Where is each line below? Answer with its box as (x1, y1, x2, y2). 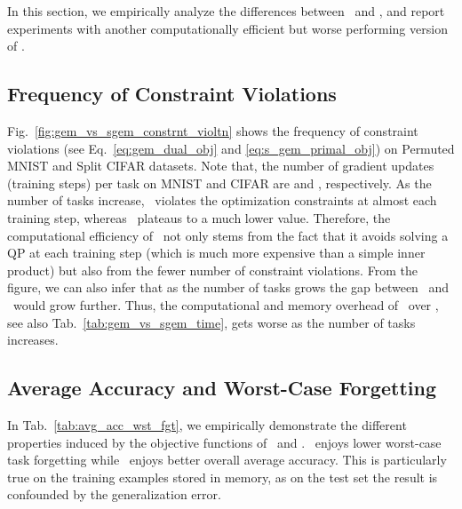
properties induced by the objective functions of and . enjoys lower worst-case (7, 433, 442, 451)
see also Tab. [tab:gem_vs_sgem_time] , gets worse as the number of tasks (7, 313, 416, 331)
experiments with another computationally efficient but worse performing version (7, 19, 448, 37)
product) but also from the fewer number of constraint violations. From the (7, 260, 418, 279)
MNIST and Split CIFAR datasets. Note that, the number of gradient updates (7, 156, 434, 175)
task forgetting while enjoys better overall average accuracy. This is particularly (7, 450, 447, 469)
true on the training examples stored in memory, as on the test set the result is (7, 467, 438, 486)
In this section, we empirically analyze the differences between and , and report (7, 2, 445, 20)
